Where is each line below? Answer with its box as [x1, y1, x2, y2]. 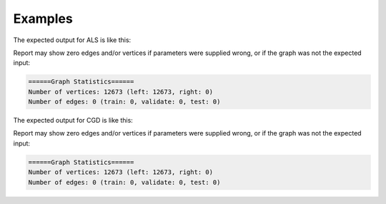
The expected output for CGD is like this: [13, 116, 134, 125]
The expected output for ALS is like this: [13, 36, 132, 44]
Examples [13, 11, 73, 26]
